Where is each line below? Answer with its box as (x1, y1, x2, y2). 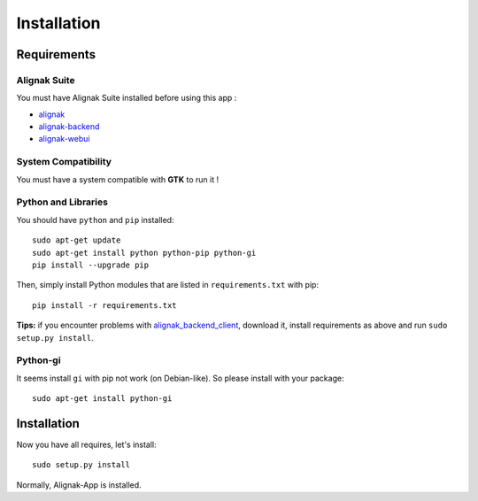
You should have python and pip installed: (16, 214, 174, 225)
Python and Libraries (16, 196, 108, 208)
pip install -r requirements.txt (32, 300, 177, 310)
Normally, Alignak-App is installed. (16, 479, 142, 490)
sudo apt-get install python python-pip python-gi (32, 248, 257, 258)
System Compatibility (16, 156, 112, 168)
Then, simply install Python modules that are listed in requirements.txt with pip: (16, 280, 319, 290)
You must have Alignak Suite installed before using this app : (16, 93, 237, 104)
